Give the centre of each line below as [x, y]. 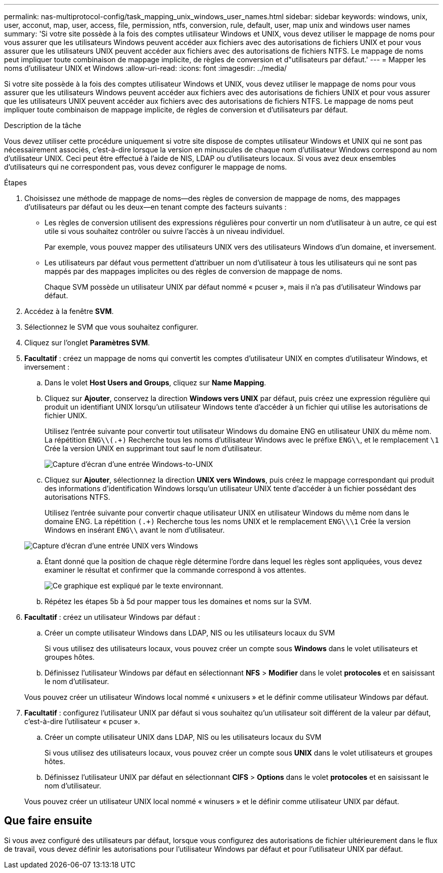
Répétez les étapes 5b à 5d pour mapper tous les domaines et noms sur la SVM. [178, 601]
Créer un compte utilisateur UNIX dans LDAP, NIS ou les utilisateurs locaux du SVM [183, 737]
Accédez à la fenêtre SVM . [69, 311]
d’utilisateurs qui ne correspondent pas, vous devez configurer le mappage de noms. [146, 167]
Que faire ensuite [48, 821]
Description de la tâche [43, 125]
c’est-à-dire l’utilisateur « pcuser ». [82, 721]
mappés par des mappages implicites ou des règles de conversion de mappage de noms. [193, 271]
